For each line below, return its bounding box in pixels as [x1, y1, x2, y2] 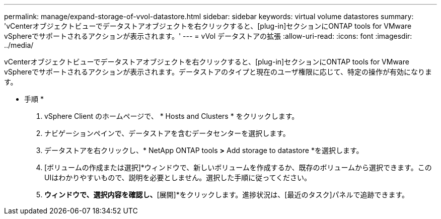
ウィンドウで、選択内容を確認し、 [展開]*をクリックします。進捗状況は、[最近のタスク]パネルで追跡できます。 [44, 190, 409, 199]
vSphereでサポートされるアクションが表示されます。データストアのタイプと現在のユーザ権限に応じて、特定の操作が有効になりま [4, 67, 432, 76]
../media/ [4, 41, 34, 49]
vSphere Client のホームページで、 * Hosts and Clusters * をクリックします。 [44, 112, 299, 120]
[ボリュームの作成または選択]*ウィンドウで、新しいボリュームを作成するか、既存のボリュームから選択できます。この [44, 163, 432, 172]
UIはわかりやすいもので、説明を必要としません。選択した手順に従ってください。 [44, 173, 312, 182]
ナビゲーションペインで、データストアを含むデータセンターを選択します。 [44, 129, 290, 137]
